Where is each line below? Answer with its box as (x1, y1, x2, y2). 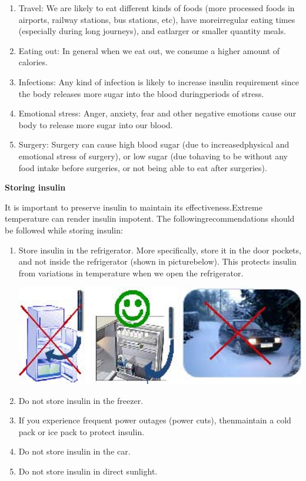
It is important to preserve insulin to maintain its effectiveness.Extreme (5, 201, 262, 213)
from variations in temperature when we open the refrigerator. (18, 266, 244, 279)
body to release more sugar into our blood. (18, 118, 173, 131)
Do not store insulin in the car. (18, 445, 131, 457)
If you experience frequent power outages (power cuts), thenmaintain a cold (18, 414, 291, 426)
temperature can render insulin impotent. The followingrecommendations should (5, 212, 295, 225)
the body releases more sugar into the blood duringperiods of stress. (18, 87, 264, 99)
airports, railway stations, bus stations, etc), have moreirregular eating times (18, 13, 295, 25)
